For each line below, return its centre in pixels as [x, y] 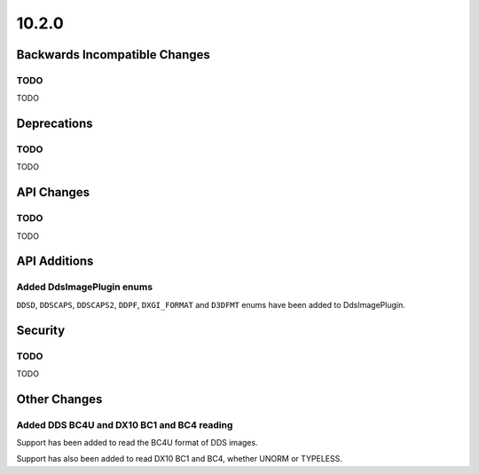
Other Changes [59, 399]
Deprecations [55, 124]
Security [41, 330]
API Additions [55, 261]
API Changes [53, 192]
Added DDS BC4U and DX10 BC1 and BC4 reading [125, 424]
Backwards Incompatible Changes [113, 55]
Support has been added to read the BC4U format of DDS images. [137, 443]
